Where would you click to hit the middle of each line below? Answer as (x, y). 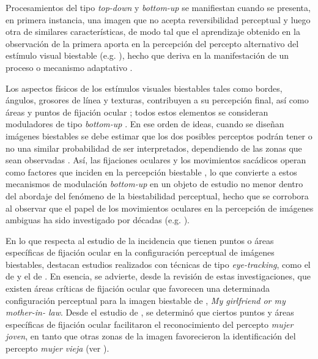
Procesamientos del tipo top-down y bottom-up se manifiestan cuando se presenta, (158, 7)
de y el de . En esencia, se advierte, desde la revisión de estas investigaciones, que (158, 276)
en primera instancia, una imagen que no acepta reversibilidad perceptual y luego (158, 19)
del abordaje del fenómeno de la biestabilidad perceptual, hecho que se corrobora (157, 195)
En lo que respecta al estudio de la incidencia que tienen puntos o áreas (140, 240)
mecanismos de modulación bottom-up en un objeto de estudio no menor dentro (154, 184)
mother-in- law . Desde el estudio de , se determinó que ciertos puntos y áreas (150, 312)
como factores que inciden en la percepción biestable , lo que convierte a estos (151, 172)
